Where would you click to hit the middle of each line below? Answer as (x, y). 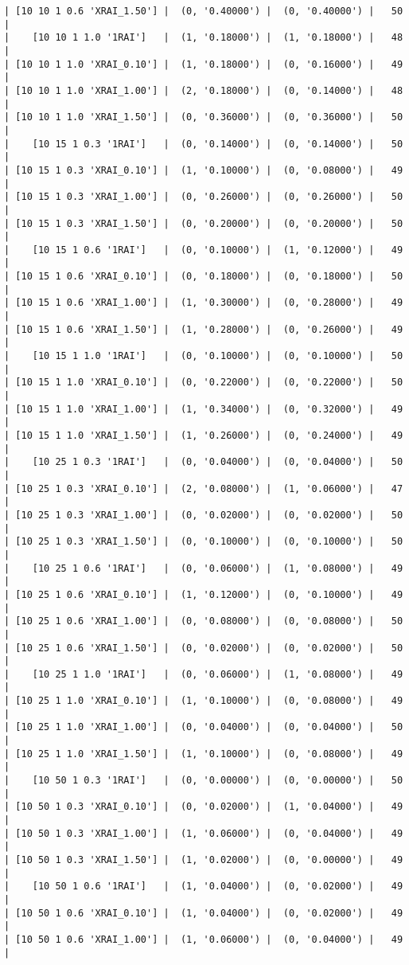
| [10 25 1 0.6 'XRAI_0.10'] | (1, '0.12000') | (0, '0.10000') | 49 (204, 594)
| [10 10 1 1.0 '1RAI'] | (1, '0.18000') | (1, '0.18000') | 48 (204, 38)
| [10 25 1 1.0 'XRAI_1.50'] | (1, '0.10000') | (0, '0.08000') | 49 (204, 754)
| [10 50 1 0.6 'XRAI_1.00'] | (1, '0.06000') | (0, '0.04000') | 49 (204, 939)
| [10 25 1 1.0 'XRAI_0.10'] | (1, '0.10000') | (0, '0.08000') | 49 (204, 701)
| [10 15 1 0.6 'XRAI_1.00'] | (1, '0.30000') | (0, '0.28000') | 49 (204, 303)
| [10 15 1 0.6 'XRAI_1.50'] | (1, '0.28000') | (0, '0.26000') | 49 (204, 329)
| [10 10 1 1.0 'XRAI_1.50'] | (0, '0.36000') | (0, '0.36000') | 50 (204, 117)
